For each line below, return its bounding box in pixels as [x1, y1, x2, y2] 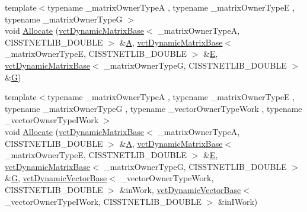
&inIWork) [218, 195, 258, 207]
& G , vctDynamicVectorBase [5, 172, 107, 184]
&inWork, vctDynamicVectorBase [119, 183, 241, 195]
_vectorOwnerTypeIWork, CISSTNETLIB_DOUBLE [5, 195, 202, 207]
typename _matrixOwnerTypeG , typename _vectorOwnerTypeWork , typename [5, 102, 302, 114]
